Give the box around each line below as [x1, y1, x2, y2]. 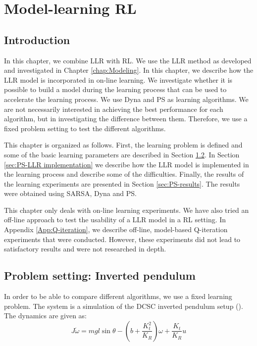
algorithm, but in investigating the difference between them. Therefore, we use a [4, 113, 248, 124]
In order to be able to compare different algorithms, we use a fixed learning [4, 291, 232, 301]
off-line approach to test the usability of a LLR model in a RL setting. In [4, 214, 226, 225]
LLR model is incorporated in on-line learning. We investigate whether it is [4, 74, 233, 85]
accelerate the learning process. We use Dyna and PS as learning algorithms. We [4, 94, 249, 104]
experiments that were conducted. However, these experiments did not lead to [4, 234, 241, 244]
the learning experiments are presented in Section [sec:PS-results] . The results [4, 178, 240, 189]
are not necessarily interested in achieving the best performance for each [4, 103, 223, 114]
